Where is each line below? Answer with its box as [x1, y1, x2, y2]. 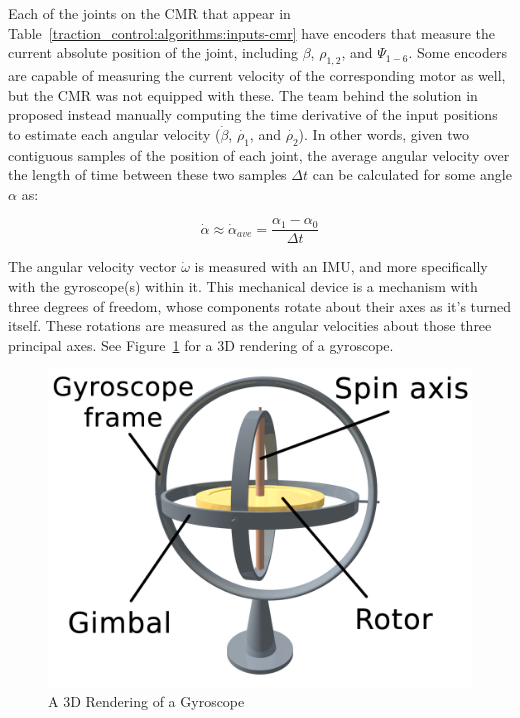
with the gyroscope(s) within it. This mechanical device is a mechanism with [8, 276, 478, 296]
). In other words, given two [298, 123, 470, 144]
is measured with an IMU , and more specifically [194, 256, 488, 277]
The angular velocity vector [8, 256, 177, 277]
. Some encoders [408, 42, 507, 63]
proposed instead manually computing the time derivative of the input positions [8, 104, 498, 125]
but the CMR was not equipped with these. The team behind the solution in [8, 84, 478, 105]
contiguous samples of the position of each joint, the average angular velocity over [8, 144, 510, 165]
